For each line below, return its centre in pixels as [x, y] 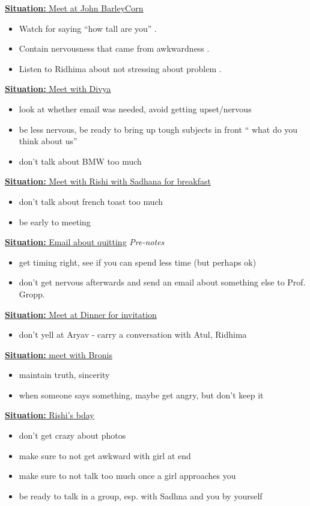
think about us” [48, 141]
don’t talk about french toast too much [91, 201]
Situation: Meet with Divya [58, 89]
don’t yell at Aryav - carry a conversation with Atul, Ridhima [133, 334]
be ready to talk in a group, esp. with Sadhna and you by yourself [141, 495]
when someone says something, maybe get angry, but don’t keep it [141, 395]
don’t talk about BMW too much [80, 161]
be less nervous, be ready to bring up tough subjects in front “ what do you [158, 129]
